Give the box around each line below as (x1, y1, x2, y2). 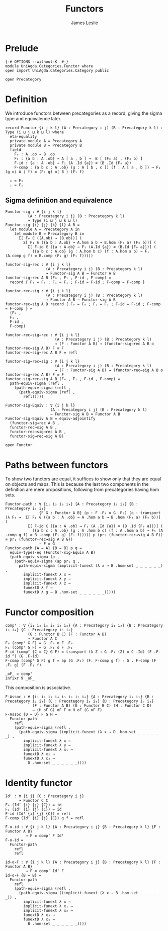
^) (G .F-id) (12, 654, 39, 659)
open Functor (5, 443, 33, 448)
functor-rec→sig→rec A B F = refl (5, 350, 78, 355)
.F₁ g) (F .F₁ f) (5, 662, 42, 668)
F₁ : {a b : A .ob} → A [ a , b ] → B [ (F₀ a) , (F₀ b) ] (14, 156, 143, 161)
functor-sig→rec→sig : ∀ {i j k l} (5, 359, 80, 364)
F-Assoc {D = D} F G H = (5, 712, 57, 717)
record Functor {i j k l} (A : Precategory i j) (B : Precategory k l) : (5, 125, 163, 130)
